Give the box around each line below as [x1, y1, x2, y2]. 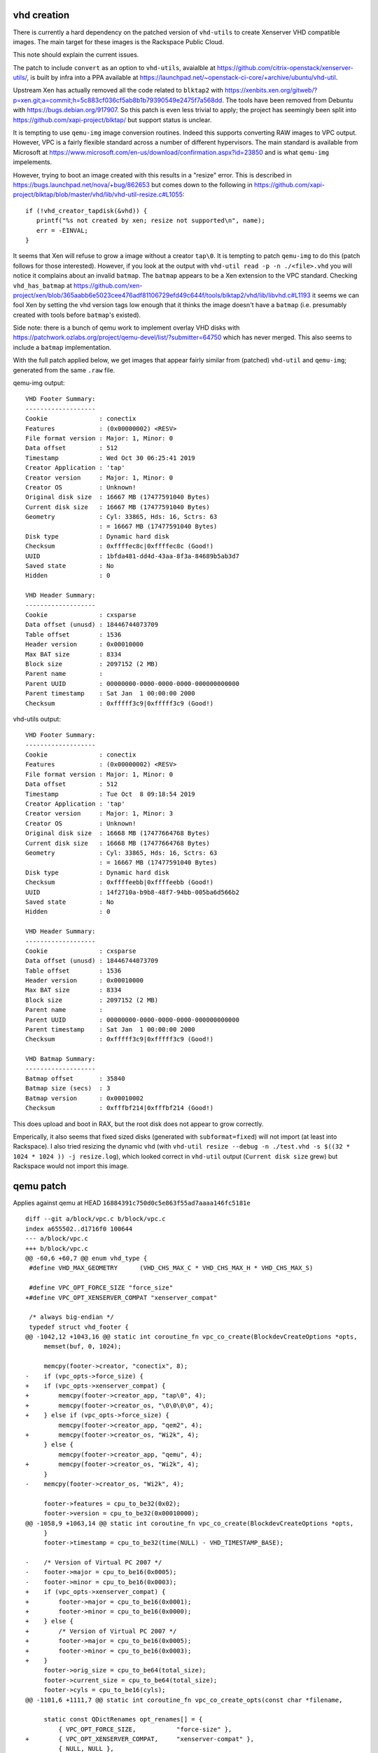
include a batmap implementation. [13, 343, 111, 351]
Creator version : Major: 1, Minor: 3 [25, 810, 174, 818]
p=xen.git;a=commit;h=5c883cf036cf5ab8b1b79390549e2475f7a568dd [13, 95, 223, 104]
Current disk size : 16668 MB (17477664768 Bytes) [25, 839, 210, 847]
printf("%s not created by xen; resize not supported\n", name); [36, 217, 265, 224]
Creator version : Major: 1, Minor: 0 [25, 473, 174, 482]
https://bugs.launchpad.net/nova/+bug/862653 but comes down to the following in [13, 180, 253, 189]
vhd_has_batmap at [13, 281, 73, 290]
